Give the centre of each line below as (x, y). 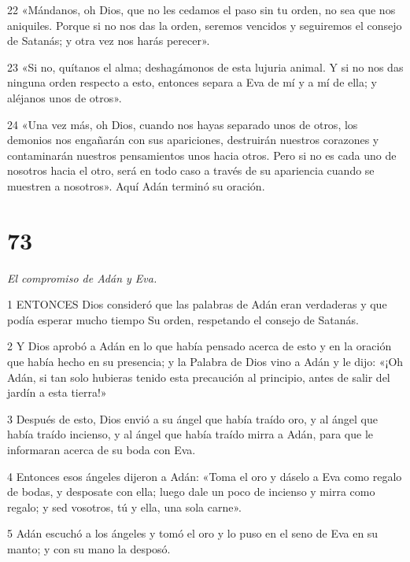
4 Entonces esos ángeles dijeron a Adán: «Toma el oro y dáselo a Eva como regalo (205, 476)
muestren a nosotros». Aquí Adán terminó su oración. (136, 185)
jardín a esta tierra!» (57, 392)
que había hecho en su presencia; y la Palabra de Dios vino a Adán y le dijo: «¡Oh (205, 362)
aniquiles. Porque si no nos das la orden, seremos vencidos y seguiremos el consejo (205, 25)
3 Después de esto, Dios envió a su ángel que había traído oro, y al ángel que (192, 418)
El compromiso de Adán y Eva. (82, 277)
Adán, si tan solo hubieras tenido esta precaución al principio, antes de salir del (199, 377)
